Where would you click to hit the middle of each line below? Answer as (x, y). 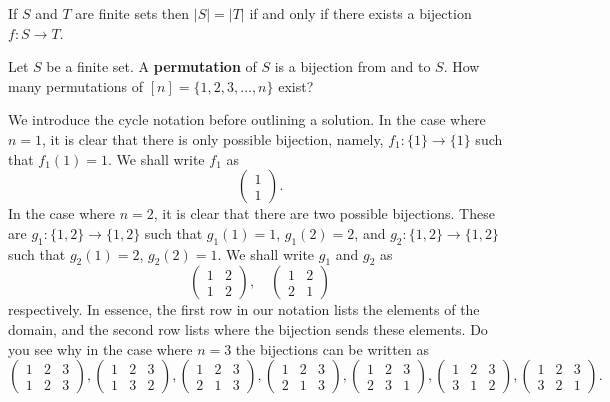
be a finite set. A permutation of (151, 66)
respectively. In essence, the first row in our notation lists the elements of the (244, 309)
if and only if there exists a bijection (360, 13)
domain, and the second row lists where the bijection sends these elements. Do (248, 328)
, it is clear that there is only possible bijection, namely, (213, 138)
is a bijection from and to (352, 66)
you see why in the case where (100, 348)
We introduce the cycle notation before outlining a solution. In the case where (247, 119)
